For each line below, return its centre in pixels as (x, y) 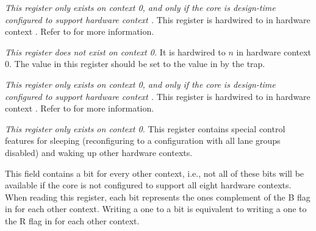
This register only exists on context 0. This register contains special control (145, 128)
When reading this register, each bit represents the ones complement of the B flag (158, 197)
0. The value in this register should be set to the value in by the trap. (135, 64)
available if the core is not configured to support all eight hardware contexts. (148, 185)
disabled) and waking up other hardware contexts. (99, 152)
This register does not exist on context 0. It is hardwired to (115, 52)
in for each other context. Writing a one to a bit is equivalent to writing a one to (156, 209)
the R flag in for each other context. (72, 220)
